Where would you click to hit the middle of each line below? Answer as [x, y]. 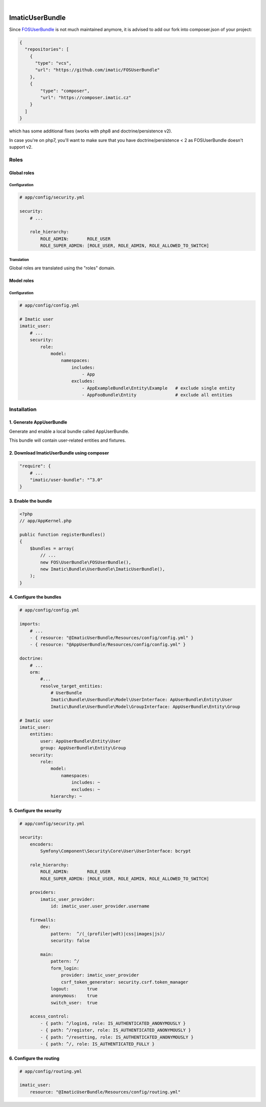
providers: [43, 892]
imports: [30, 624]
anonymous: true [74, 996]
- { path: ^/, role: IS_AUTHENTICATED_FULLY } [97, 1044]
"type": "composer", [65, 91]
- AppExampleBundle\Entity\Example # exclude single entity [158, 388]
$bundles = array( [52, 548]
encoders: [42, 844]
